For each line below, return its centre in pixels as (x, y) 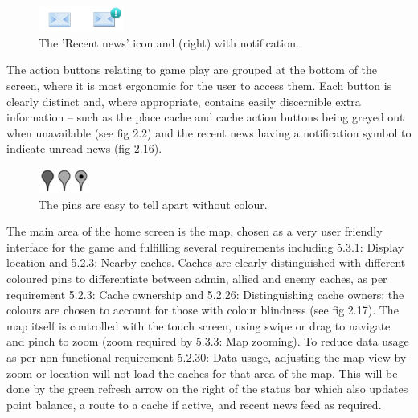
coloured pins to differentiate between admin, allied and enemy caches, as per (197, 278)
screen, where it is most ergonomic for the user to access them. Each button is (199, 85)
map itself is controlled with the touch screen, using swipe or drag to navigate (199, 325)
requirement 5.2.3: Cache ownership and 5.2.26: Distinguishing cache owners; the (205, 294)
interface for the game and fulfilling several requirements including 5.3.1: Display (205, 246)
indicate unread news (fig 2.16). (84, 148)
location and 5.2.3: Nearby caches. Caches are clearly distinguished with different (206, 262)
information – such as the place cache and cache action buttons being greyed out (205, 117)
